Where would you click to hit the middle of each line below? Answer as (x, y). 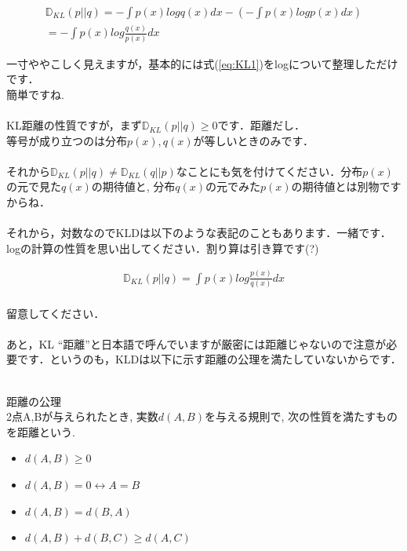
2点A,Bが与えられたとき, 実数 (82, 416)
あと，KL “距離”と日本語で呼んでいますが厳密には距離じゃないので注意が (196, 343)
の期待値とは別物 (335, 186)
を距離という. (41, 431)
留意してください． (56, 313)
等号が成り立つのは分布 (67, 140)
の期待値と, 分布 (133, 186)
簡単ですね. (35, 94)
